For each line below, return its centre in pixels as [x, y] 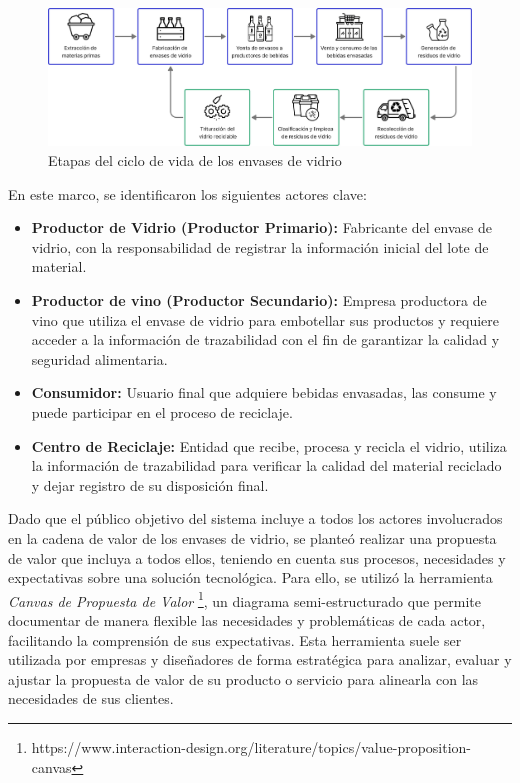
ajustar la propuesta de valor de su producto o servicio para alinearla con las [243, 678]
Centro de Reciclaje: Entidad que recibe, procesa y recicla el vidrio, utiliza [269, 445]
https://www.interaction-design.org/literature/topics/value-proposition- [251, 746]
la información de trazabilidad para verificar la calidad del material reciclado [266, 465]
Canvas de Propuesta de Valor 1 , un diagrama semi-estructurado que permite [244, 599]
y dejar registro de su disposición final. [150, 484]
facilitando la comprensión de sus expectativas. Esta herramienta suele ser [235, 639]
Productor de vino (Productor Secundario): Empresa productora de [259, 299]
